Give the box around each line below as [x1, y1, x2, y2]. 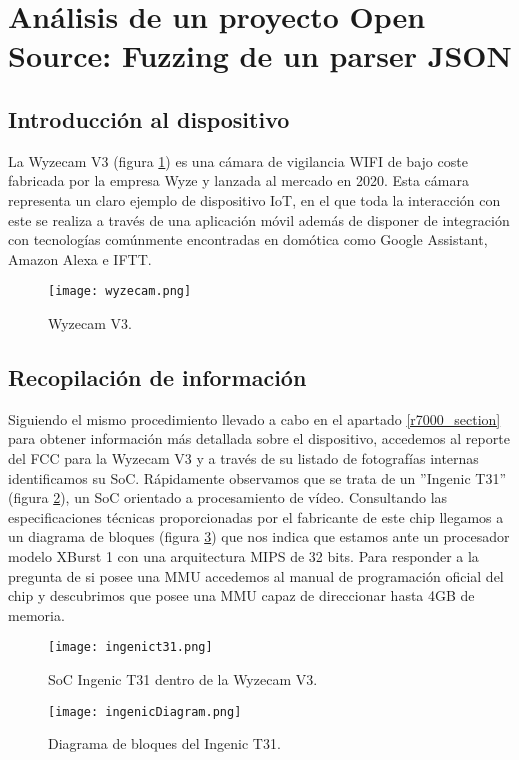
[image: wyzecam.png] [48, 284, 192, 299]
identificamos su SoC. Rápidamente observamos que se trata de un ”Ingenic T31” [8, 467, 506, 488]
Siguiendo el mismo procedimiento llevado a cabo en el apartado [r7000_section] [8, 408, 501, 429]
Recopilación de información [8, 361, 307, 392]
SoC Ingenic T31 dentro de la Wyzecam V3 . [48, 668, 318, 689]
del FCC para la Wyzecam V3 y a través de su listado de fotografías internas [8, 447, 479, 468]
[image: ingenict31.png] [48, 640, 213, 655]
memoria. [8, 604, 65, 625]
